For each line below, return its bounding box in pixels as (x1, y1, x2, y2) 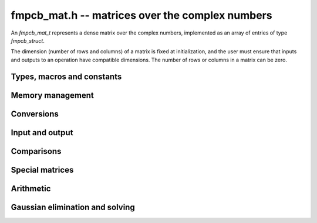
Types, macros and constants (11, 71, 122, 81)
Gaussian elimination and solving (11, 202, 135, 212)
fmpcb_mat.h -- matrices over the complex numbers (11, 9, 272, 22)
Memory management (11, 90, 94, 100)
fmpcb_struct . (11, 37, 45, 44)
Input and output (11, 128, 73, 138)
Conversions (11, 109, 59, 119)
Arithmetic (11, 183, 51, 193)
